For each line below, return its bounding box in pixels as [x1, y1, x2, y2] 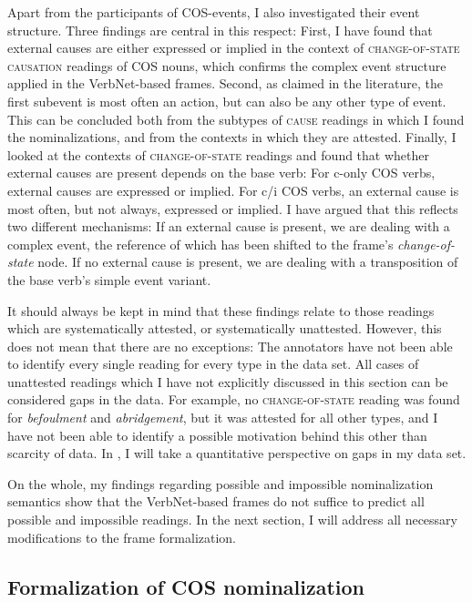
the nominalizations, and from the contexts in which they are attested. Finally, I [7, 128, 457, 147]
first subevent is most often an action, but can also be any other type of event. [7, 91, 446, 110]
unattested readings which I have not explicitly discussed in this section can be [7, 372, 448, 391]
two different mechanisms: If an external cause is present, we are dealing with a [7, 217, 450, 236]
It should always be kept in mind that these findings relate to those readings [7, 301, 435, 320]
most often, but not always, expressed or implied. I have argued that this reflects [7, 199, 458, 218]
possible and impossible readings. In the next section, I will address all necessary [7, 510, 457, 529]
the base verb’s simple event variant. [7, 270, 211, 289]
